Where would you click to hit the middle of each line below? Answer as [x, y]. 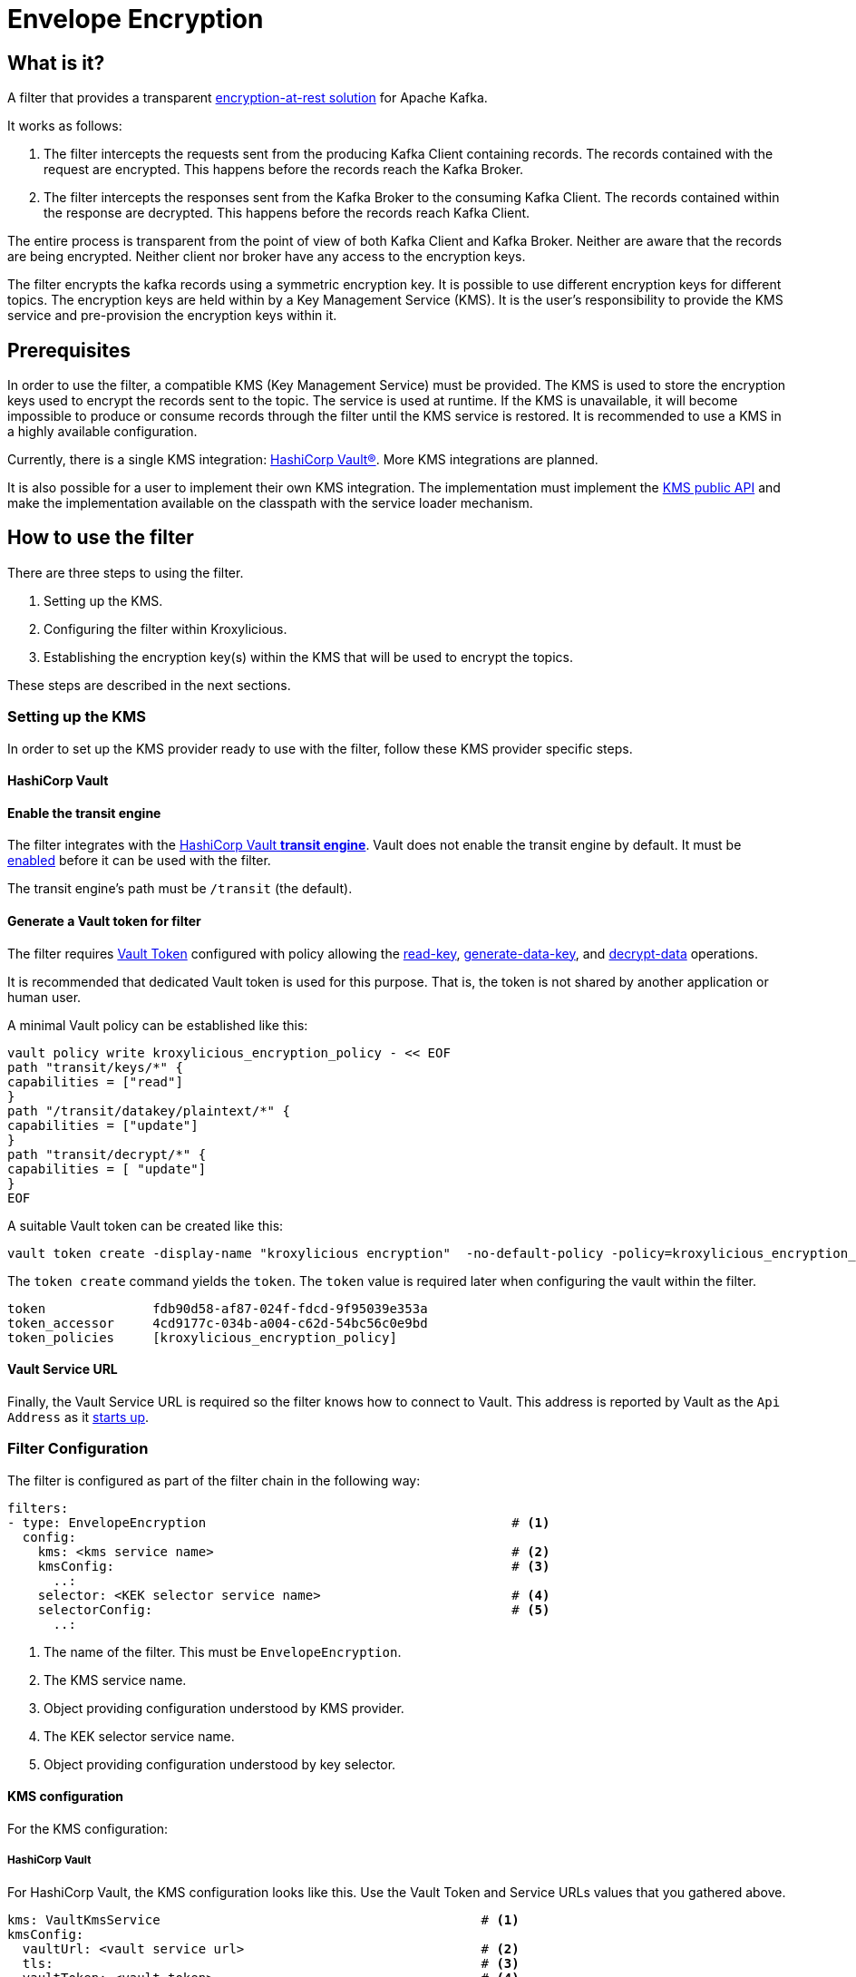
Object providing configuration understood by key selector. [220, 1764]
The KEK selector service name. [139, 1736]
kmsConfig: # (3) [294, 1566]
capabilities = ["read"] [95, 1081]
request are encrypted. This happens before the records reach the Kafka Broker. [284, 170]
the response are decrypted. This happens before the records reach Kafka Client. [287, 213]
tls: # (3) [271, 1963]
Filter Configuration [78, 1449]
